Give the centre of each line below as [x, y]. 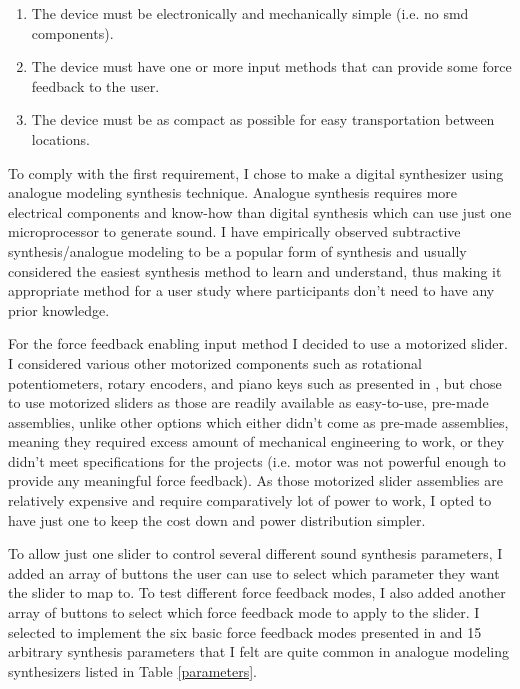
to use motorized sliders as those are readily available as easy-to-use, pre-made [248, 402]
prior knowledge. [59, 309]
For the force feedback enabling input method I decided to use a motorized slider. [258, 343]
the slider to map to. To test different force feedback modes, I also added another [257, 592]
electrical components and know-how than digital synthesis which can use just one [260, 211]
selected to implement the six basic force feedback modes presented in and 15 [245, 631]
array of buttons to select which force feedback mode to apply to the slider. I [244, 612]
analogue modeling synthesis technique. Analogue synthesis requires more [233, 192]
